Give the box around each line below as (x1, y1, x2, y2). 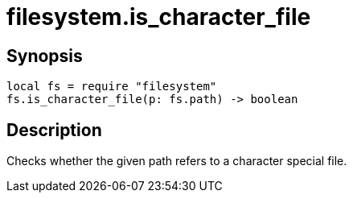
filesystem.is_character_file (6, 3, 311, 31)
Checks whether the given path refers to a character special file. (6, 154, 347, 168)
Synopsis (6, 45, 83, 66)
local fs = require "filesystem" (6, 80, 217, 93)
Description (6, 119, 102, 140)
